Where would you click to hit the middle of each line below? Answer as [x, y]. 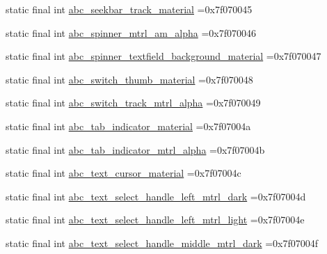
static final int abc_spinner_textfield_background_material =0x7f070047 [163, 56]
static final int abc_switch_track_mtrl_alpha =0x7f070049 [133, 103]
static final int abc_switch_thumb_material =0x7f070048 [129, 79]
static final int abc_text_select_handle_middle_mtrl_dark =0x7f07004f [162, 243]
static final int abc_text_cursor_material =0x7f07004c [123, 173]
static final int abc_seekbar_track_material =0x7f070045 [129, 9]
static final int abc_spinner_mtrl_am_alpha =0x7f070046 [131, 32]
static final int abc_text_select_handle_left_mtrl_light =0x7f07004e [155, 220]
